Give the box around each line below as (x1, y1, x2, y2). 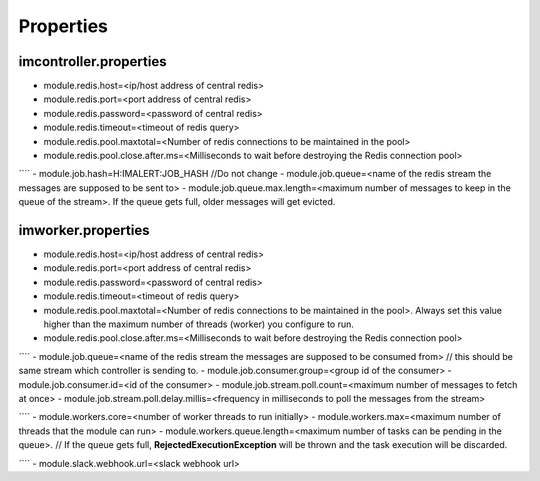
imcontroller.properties (18, 53, 167, 70)
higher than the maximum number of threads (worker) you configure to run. (43, 318, 355, 330)
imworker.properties (18, 222, 150, 239)
